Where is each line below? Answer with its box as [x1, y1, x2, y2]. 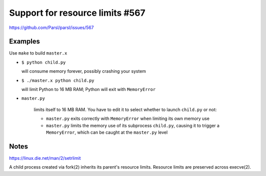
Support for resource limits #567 [9, 7, 145, 18]
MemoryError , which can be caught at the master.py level [46, 129, 168, 135]
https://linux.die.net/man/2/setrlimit [9, 155, 81, 161]
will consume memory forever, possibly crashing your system [21, 68, 146, 74]
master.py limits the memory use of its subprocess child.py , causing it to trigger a [46, 122, 220, 128]
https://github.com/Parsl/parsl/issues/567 [9, 25, 94, 30]
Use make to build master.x [9, 50, 67, 56]
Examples [9, 37, 40, 46]
